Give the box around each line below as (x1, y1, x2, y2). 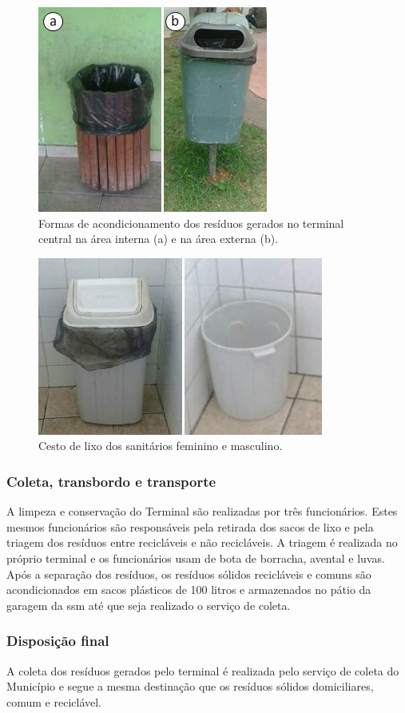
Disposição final (6, 631, 109, 651)
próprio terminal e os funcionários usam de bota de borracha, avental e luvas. (6, 549, 385, 566)
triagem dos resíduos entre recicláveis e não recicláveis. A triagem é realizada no (6, 534, 398, 551)
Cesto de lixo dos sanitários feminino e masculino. (38, 437, 283, 454)
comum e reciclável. (6, 693, 101, 710)
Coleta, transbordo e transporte (6, 471, 216, 491)
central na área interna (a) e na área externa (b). (38, 230, 279, 247)
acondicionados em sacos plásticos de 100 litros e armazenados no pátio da (6, 581, 371, 598)
